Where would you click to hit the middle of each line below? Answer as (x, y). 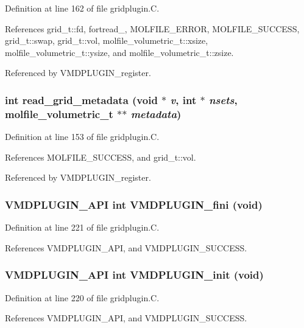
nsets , (223, 99)
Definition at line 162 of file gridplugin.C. (82, 8)
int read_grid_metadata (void (81, 99)
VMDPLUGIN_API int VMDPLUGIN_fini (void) (134, 204)
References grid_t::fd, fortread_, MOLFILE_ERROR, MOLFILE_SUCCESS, (152, 28)
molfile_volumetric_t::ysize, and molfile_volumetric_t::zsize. (119, 52)
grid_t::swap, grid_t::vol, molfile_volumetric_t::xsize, (107, 40)
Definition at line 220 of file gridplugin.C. (82, 297)
